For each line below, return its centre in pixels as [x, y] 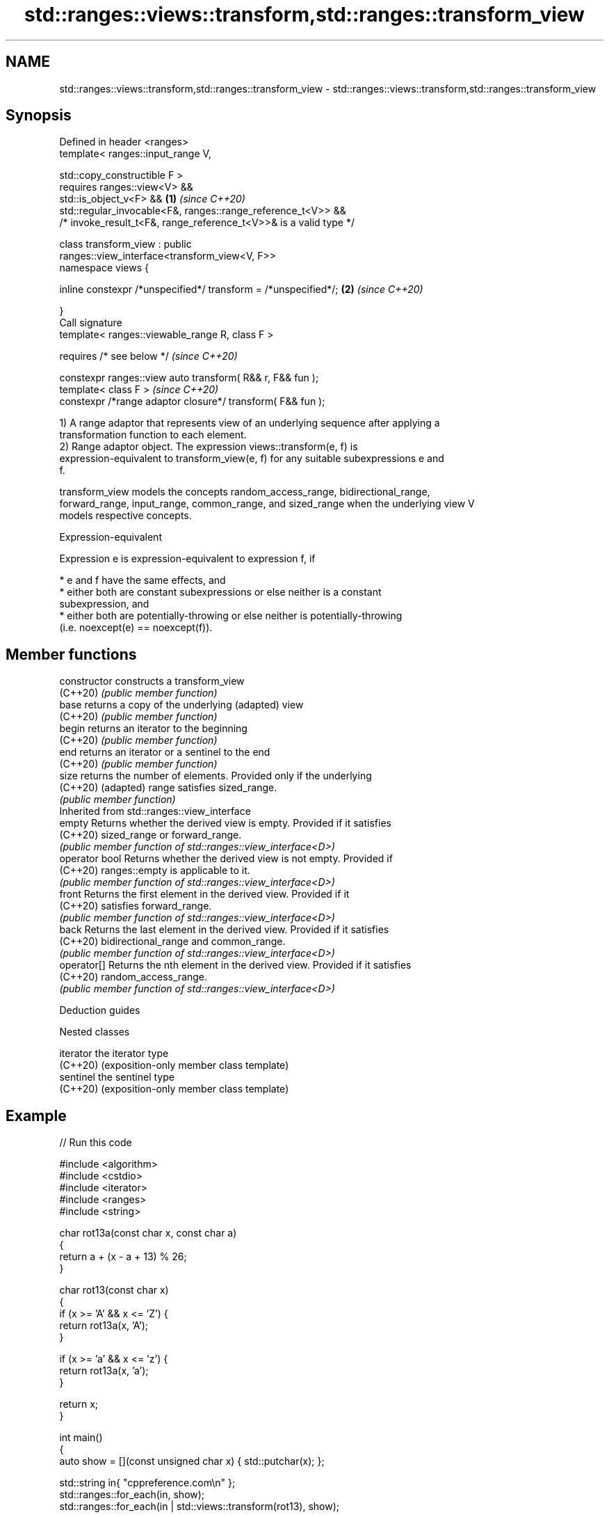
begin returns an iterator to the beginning [153, 729]
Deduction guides [100, 1010]
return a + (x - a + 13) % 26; [123, 1257]
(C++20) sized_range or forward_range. [151, 835]
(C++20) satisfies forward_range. [136, 906]
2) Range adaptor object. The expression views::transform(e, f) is [209, 447]
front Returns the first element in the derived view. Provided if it [204, 894]
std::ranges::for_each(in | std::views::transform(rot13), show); [200, 1507]
